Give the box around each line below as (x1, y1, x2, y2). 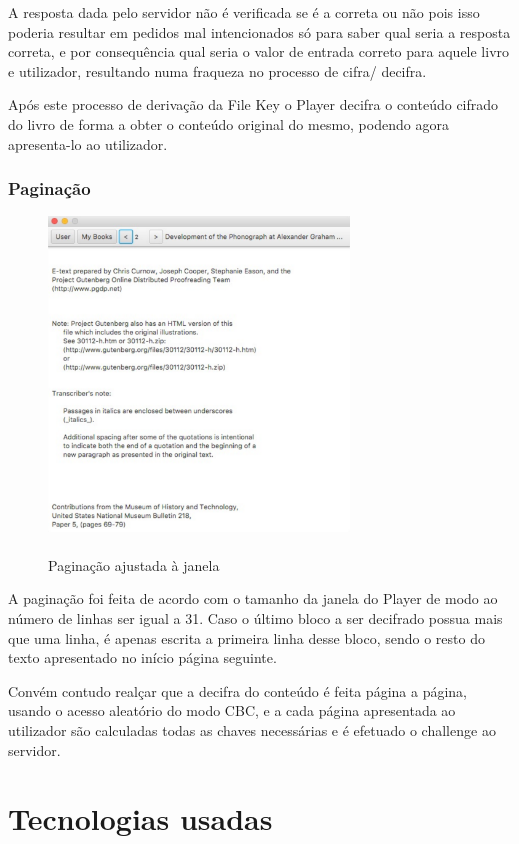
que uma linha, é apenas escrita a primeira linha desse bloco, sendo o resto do (8, 627, 485, 648)
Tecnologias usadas (8, 798, 273, 839)
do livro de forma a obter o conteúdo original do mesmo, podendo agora (8, 113, 449, 134)
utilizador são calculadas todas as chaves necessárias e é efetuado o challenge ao (8, 720, 496, 740)
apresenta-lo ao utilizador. (8, 133, 168, 154)
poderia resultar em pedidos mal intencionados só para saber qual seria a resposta (8, 21, 511, 42)
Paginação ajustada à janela (48, 554, 220, 575)
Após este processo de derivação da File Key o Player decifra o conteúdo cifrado (8, 94, 499, 115)
